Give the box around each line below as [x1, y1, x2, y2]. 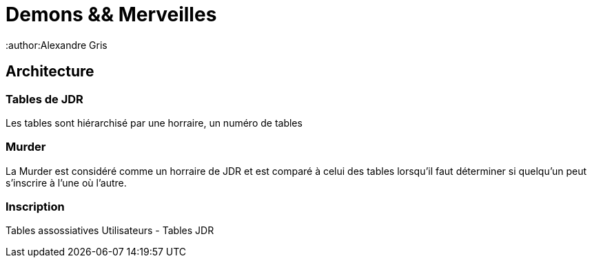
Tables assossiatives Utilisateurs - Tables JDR [6, 224, 214, 237]
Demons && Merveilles [6, 3, 217, 26]
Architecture [6, 63, 94, 81]
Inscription [6, 200, 65, 214]
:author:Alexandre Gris [6, 39, 108, 51]
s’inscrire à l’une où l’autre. [6, 176, 127, 189]
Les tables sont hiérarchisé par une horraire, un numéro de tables [6, 116, 303, 129]
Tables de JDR [6, 92, 83, 106]
